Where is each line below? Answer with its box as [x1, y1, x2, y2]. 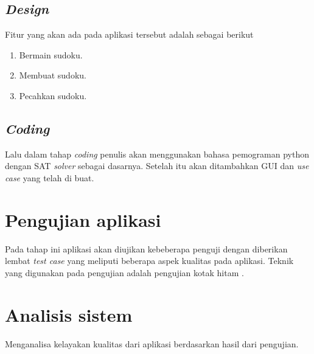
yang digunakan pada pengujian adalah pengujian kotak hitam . [5, 266, 244, 279]
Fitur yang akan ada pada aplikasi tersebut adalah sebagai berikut [5, 28, 254, 41]
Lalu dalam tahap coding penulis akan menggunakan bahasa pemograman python [5, 147, 309, 160]
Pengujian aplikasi [5, 207, 161, 232]
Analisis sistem [5, 302, 133, 327]
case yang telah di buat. [5, 171, 94, 184]
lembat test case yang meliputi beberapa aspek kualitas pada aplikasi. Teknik [5, 254, 294, 267]
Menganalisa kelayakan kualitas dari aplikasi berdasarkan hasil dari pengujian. [5, 337, 299, 350]
